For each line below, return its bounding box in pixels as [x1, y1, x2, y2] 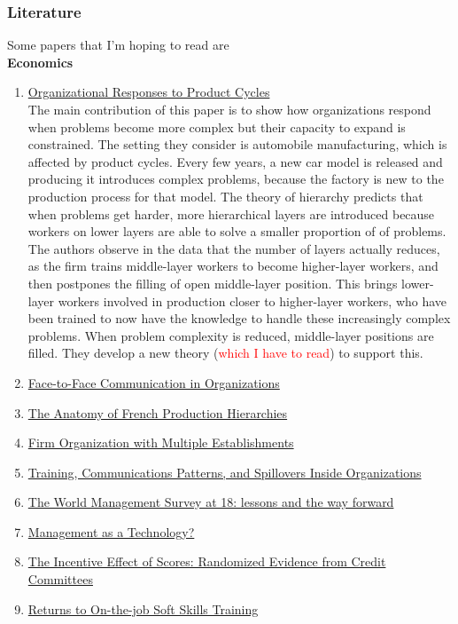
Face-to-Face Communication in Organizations [27, 373, 280, 391]
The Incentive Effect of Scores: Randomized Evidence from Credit [27, 552, 386, 571]
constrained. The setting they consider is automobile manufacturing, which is [27, 135, 447, 154]
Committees [27, 570, 93, 588]
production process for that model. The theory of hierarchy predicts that [27, 186, 423, 205]
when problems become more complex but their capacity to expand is [27, 117, 406, 136]
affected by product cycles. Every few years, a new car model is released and [27, 152, 443, 170]
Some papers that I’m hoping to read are [7, 36, 229, 54]
